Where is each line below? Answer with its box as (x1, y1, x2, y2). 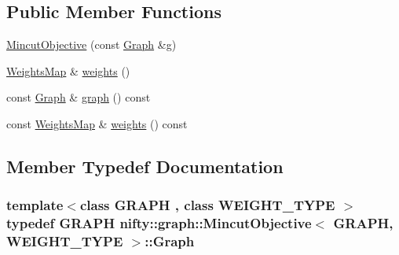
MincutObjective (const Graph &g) (6, 36, 177, 53)
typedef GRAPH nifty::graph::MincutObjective (6, 213, 312, 233)
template (6, 195, 64, 215)
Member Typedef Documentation (6, 153, 284, 178)
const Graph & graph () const (6, 89, 151, 105)
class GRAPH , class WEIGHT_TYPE (79, 195, 335, 215)
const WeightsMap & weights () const (6, 115, 188, 131)
